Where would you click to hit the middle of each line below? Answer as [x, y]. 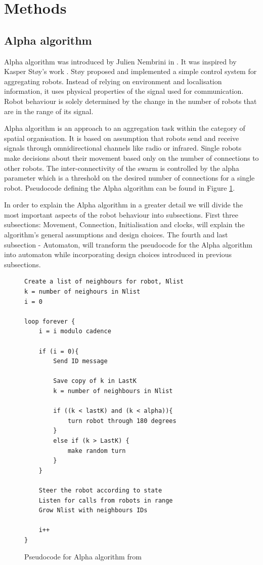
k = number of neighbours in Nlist [113, 391]
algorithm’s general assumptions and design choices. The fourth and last [116, 235]
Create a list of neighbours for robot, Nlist [104, 282]
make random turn [97, 451]
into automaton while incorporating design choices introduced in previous [118, 254]
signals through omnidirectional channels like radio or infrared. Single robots [123, 148]
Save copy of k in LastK [95, 381]
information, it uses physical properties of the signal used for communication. [124, 91]
